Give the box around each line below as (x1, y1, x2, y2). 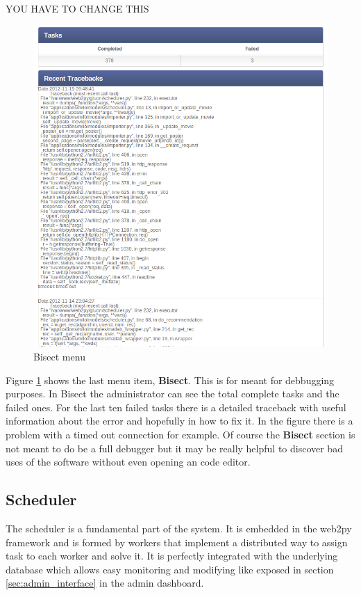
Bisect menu (33, 349, 85, 363)
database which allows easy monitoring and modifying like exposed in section (6, 562, 334, 576)
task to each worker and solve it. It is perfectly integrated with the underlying (6, 548, 338, 563)
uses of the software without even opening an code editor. (6, 454, 251, 469)
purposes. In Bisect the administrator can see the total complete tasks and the (6, 386, 339, 401)
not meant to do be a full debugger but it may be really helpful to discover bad (6, 441, 343, 455)
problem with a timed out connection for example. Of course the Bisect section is (6, 427, 355, 441)
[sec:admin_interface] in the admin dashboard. (6, 576, 204, 590)
